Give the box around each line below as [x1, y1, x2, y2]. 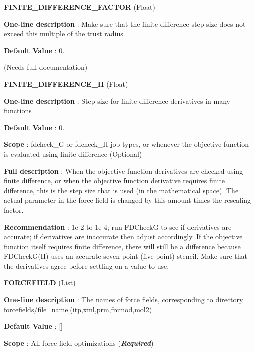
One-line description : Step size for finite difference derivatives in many [4, 95, 230, 106]
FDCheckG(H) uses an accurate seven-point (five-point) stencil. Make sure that [4, 251, 248, 261]
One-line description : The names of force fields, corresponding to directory [4, 294, 243, 305]
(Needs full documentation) [4, 62, 88, 72]
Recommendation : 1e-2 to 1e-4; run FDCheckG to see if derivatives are [4, 221, 232, 232]
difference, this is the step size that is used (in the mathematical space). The [4, 185, 239, 195]
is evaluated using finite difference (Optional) [4, 148, 142, 159]
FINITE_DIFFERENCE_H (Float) [4, 78, 128, 89]
